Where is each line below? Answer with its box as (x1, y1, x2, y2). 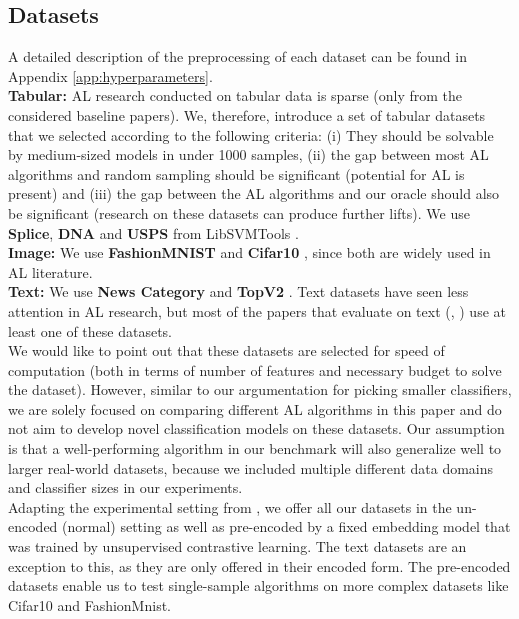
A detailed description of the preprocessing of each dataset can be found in (8, 46, 467, 67)
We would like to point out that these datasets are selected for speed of (8, 340, 445, 361)
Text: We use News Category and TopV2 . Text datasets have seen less (8, 281, 469, 302)
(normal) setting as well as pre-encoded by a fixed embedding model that (62, 516, 511, 537)
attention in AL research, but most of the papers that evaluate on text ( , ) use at (8, 300, 506, 321)
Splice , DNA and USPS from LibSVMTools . (8, 222, 299, 243)
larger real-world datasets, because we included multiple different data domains (8, 457, 494, 478)
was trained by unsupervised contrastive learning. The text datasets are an (8, 536, 467, 557)
